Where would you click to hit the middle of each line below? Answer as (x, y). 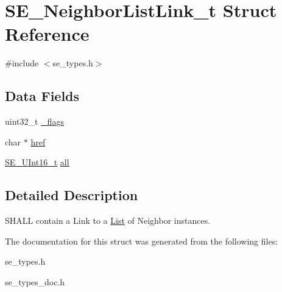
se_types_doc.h (35, 281)
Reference (47, 34)
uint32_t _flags (34, 121)
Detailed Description (72, 195)
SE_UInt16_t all (37, 162)
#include (22, 63)
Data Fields (42, 96)
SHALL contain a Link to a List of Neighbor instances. (108, 221)
